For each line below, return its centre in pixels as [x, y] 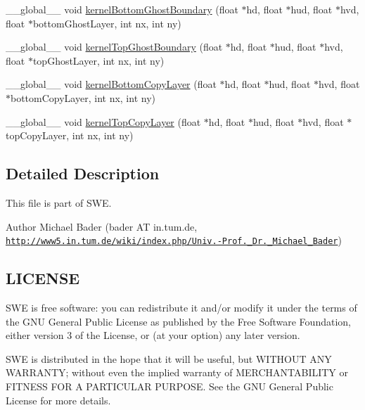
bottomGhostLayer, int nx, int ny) [107, 23]
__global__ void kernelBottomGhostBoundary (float [122, 9]
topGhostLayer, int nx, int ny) [98, 60]
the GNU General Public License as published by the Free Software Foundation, [178, 321]
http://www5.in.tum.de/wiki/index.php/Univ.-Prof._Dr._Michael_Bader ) [174, 240]
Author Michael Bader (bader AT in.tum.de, [102, 226]
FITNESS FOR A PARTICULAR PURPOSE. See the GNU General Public [169, 386]
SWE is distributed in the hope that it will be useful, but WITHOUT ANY [169, 358]
